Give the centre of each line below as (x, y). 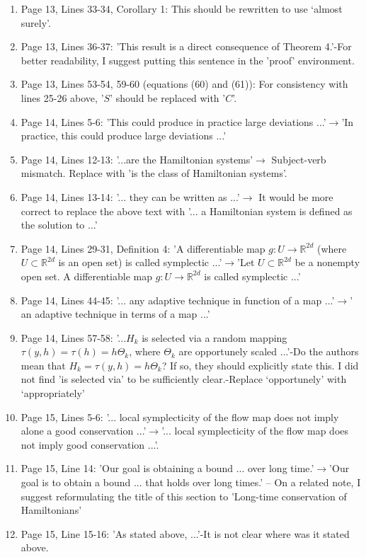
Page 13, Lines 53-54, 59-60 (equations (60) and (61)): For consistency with (184, 84)
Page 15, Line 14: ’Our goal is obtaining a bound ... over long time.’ (167, 468)
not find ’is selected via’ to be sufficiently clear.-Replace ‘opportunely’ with (184, 379)
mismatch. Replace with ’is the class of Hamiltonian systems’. (154, 173)
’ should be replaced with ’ (168, 97)
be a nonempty (327, 262)
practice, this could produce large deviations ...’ (124, 136)
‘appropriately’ (53, 393)
